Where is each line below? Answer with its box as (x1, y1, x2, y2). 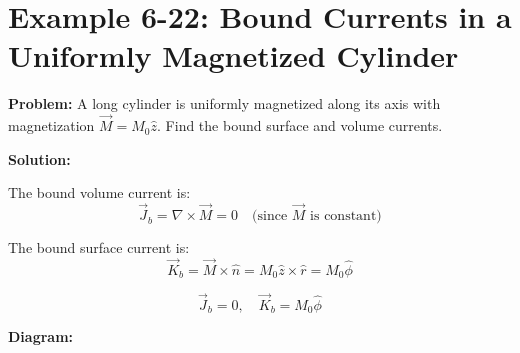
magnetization (8, 115, 95, 136)
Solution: (8, 148, 71, 169)
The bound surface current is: (8, 237, 190, 258)
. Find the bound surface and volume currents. (157, 115, 443, 136)
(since (252, 209, 288, 224)
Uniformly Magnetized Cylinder (8, 35, 459, 76)
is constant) (310, 209, 382, 224)
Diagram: (8, 326, 74, 347)
